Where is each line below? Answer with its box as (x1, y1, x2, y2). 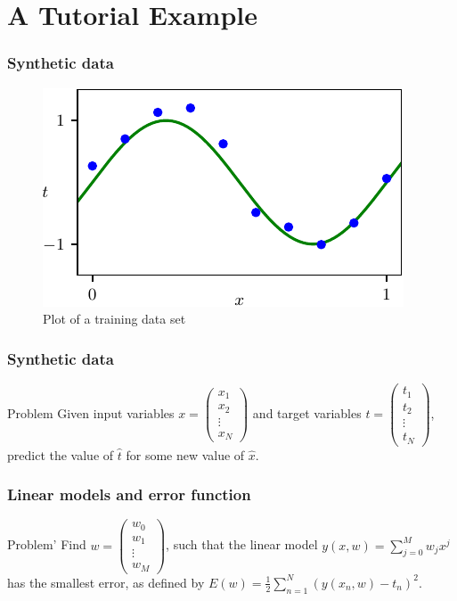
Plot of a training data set (43, 309, 186, 328)
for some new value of (126, 445, 245, 464)
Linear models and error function (7, 483, 251, 506)
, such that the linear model (166, 535, 318, 554)
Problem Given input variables (7, 403, 175, 422)
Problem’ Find (7, 535, 86, 554)
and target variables (252, 403, 362, 422)
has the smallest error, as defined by (7, 572, 205, 591)
